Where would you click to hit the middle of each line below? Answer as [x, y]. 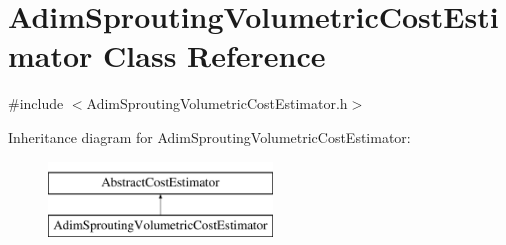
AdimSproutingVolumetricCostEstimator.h [217, 103]
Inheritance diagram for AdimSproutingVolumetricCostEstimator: [209, 136]
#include [36, 103]
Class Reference [214, 55]
